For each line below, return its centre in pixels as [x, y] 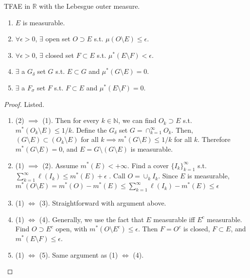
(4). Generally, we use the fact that [91, 219]
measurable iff [174, 219]
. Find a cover [148, 165]
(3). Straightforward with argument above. [103, 203]
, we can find [137, 120]
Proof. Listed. [24, 104]
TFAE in [17, 6]
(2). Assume [60, 165]
